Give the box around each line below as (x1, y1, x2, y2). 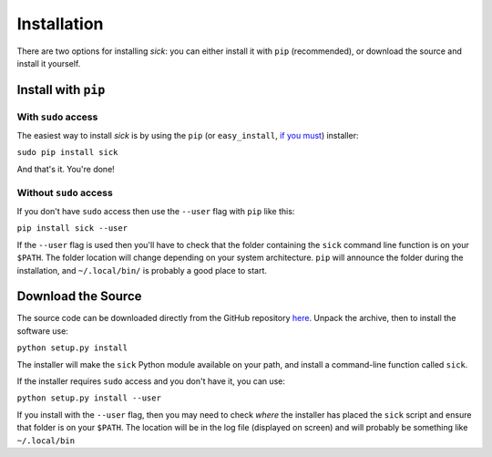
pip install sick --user (16, 223, 128, 234)
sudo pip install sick (16, 147, 118, 158)
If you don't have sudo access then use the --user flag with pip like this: (16, 206, 295, 217)
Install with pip (16, 82, 106, 98)
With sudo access (16, 110, 98, 123)
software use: (16, 325, 68, 337)
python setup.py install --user (16, 393, 161, 403)
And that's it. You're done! (16, 163, 116, 174)
